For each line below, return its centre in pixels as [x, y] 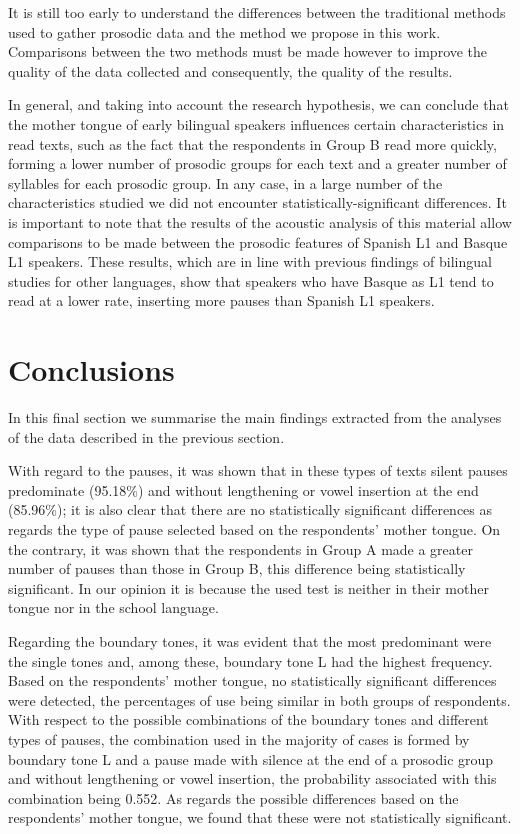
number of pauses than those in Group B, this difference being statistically [237, 568]
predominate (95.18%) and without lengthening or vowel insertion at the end [243, 489]
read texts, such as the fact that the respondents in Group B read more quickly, [252, 143]
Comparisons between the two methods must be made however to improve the [248, 51]
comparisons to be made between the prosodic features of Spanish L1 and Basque [258, 241]
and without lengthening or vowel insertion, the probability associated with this [252, 778]
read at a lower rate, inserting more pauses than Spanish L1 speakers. [221, 300]
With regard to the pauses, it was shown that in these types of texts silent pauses [258, 470]
